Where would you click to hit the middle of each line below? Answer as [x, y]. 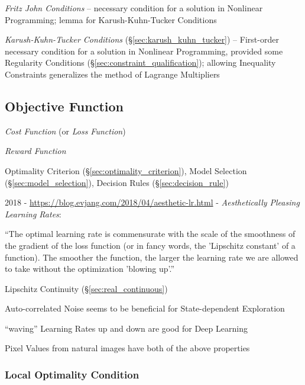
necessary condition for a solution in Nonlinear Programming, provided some [144, 51]
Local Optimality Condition [72, 374]
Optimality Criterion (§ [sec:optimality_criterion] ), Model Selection [126, 170]
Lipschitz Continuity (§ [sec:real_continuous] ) [86, 288]
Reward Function [35, 151]
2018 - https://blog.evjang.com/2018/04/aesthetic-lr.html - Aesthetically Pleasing [152, 202]
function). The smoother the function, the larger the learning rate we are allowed [152, 257]
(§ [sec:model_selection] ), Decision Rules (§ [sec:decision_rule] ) [117, 182]
